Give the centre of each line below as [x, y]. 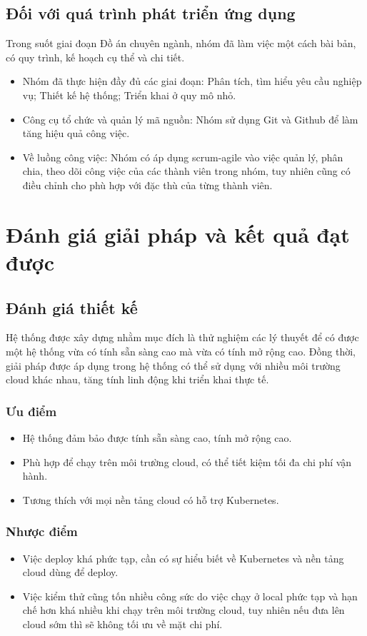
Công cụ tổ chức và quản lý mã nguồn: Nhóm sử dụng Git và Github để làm [190, 119]
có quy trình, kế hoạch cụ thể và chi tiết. [95, 57]
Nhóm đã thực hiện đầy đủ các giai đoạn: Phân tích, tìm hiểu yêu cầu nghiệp [192, 81]
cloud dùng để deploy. [70, 572]
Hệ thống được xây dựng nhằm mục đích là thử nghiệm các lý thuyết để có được [182, 337]
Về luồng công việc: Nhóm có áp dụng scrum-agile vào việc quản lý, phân [183, 157]
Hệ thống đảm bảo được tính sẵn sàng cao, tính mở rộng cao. [157, 437]
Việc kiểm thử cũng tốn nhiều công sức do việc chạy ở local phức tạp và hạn [190, 596]
